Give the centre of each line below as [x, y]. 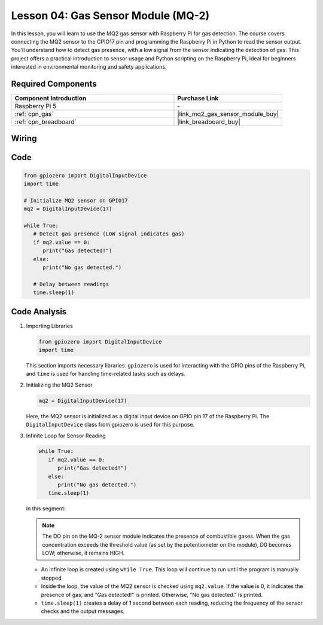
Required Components [54, 84]
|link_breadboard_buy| [209, 122]
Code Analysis [39, 312]
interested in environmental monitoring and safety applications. [89, 67]
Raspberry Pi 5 [36, 106]
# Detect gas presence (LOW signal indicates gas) [109, 234]
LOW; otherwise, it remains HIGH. [83, 553]
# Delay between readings [71, 284]
